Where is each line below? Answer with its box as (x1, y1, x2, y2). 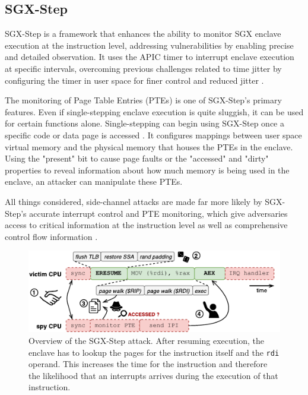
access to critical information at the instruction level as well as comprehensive (5, 219, 288, 231)
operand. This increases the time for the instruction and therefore (28, 358, 268, 370)
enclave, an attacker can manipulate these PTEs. (5, 175, 183, 188)
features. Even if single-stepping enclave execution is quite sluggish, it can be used (5, 105, 304, 118)
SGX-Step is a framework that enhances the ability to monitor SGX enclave (5, 27, 281, 40)
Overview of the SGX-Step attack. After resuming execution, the (28, 334, 264, 346)
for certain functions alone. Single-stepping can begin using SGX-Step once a (5, 117, 285, 129)
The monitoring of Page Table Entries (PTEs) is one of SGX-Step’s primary (5, 94, 282, 106)
